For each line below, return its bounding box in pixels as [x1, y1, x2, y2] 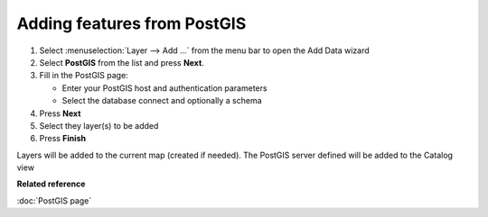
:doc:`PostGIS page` [16, 194, 92, 206]
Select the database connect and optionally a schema [61, 95, 262, 106]
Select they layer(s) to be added [39, 120, 159, 131]
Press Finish [39, 133, 86, 144]
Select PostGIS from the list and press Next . [39, 57, 205, 68]
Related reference [16, 178, 86, 189]
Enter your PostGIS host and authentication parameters [61, 82, 267, 94]
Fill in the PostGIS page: [39, 70, 128, 81]
